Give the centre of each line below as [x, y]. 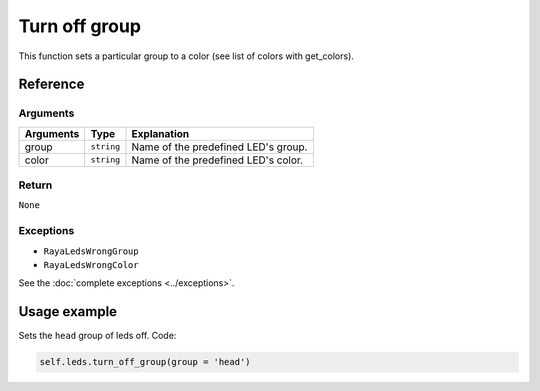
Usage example [68, 311]
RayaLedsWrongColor [91, 264]
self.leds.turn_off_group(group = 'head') [145, 362]
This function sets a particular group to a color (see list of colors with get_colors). [186, 56]
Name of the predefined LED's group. [219, 147]
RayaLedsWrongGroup [91, 251]
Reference [51, 84]
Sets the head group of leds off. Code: [97, 336]
